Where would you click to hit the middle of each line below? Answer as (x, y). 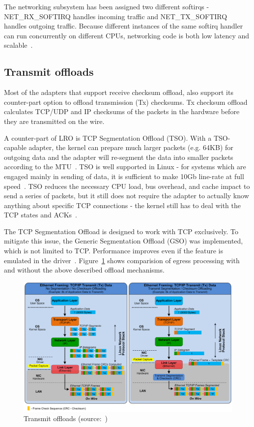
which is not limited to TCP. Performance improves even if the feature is (114, 251)
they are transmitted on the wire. (54, 121)
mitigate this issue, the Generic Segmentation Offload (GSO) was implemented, (124, 241)
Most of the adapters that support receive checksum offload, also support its (119, 92)
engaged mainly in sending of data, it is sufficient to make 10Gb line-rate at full (124, 176)
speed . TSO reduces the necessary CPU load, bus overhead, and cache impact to (127, 186)
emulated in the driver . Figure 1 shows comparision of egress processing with (122, 260)
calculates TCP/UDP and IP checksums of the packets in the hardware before (122, 111)
